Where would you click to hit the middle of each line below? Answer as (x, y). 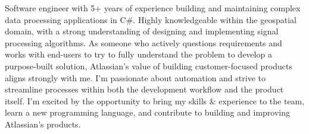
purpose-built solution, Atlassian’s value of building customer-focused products (149, 66)
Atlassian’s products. (43, 124)
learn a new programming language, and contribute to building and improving (147, 112)
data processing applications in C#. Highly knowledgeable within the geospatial (151, 19)
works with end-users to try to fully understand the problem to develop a (138, 54)
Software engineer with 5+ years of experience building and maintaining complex (153, 8)
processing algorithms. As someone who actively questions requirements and (143, 42)
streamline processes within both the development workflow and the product (144, 89)
